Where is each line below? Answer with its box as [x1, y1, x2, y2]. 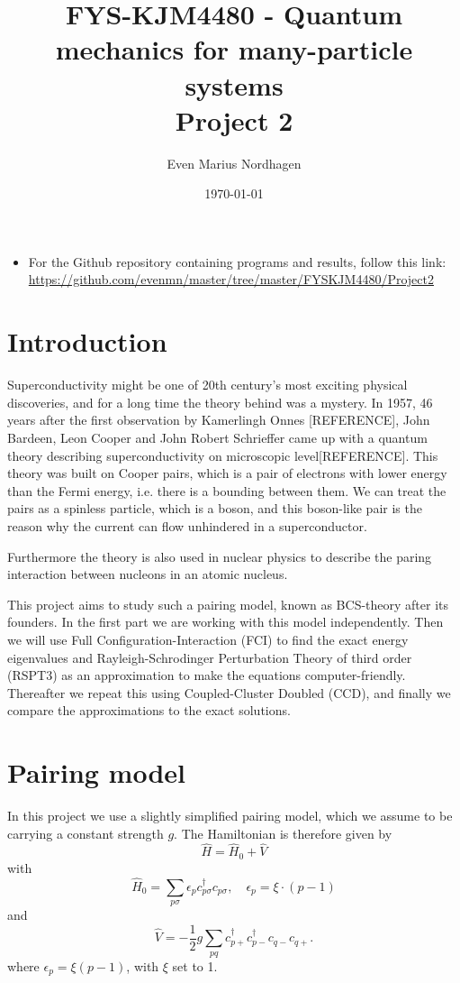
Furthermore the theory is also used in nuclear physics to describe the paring [7, 547, 432, 565]
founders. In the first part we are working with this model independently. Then [7, 612, 444, 631]
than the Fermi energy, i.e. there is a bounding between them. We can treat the [7, 481, 446, 500]
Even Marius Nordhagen [167, 153, 302, 172]
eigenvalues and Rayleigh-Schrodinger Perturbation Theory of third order [7, 648, 412, 666]
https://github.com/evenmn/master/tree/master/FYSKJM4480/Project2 [28, 270, 434, 289]
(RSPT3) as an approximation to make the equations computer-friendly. [7, 666, 406, 684]
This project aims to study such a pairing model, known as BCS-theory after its [7, 594, 449, 613]
